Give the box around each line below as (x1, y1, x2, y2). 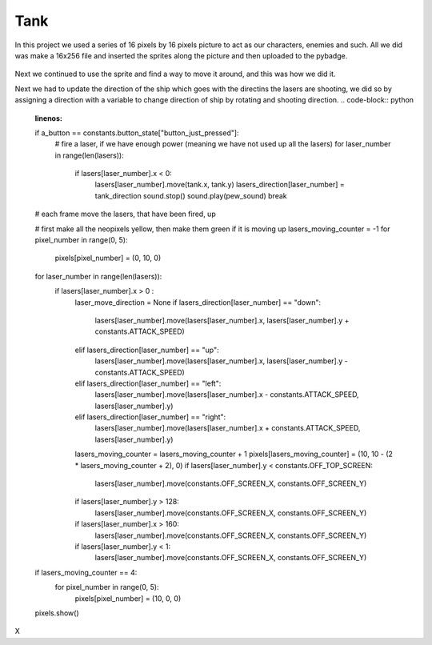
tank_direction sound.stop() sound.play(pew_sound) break (94, 190, 287, 200)
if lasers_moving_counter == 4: (34, 567, 138, 577)
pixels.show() (34, 608, 79, 618)
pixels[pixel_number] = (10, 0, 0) (74, 593, 182, 603)
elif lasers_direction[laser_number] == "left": (74, 379, 222, 388)
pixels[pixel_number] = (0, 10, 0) (54, 253, 162, 263)
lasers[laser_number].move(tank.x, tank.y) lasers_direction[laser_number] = (94, 180, 346, 190)
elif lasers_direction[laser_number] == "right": (74, 412, 226, 422)
